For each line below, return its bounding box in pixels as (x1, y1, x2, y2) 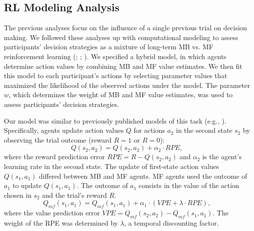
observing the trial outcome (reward (4, 134, 112, 145)
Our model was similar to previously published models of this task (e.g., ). (4, 115, 227, 126)
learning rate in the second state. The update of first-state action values (4, 161, 219, 171)
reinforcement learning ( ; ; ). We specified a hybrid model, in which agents (4, 51, 227, 61)
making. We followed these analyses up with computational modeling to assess (4, 32, 238, 42)
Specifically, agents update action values (4, 125, 124, 135)
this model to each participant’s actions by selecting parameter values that (4, 70, 228, 81)
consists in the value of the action (139, 180, 239, 190)
